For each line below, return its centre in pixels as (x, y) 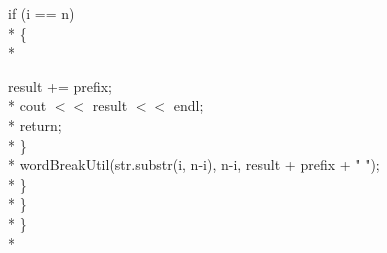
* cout (27, 105)
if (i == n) (41, 13)
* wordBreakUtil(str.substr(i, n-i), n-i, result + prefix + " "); (194, 164)
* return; (35, 124)
